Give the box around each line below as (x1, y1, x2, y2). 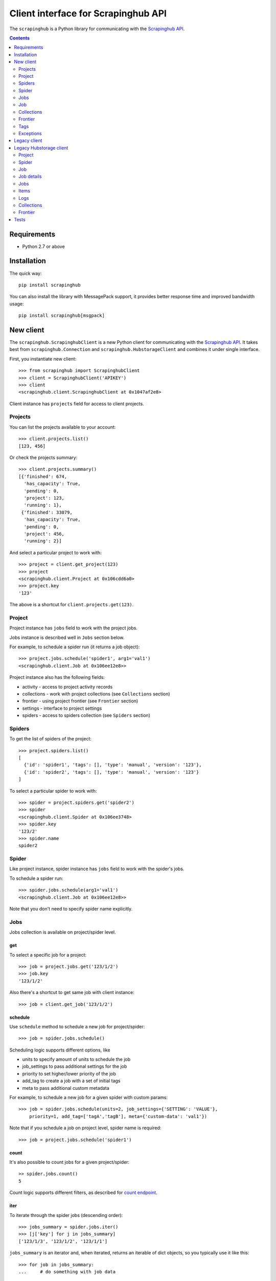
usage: (9, 300, 24, 307)
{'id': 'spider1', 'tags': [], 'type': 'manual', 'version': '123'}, (24, 762, 202, 768)
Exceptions (18, 131, 42, 137)
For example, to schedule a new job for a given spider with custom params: (9, 1094, 168, 1101)
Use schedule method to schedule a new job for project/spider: (9, 1023, 145, 1029)
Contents (9, 35, 30, 41)
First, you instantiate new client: (9, 356, 77, 362)
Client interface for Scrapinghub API (9, 8, 167, 19)
